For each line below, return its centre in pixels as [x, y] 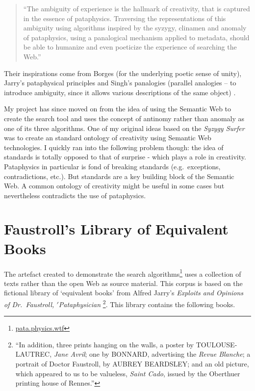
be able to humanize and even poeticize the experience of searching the [130, 47]
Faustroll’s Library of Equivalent [116, 229]
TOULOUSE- [217, 344]
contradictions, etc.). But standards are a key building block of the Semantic [119, 176]
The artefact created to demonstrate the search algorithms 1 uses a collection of [123, 273]
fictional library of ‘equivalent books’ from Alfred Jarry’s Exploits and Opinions [124, 293]
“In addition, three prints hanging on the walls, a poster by [105, 344]
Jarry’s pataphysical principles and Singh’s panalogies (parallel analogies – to [120, 83]
